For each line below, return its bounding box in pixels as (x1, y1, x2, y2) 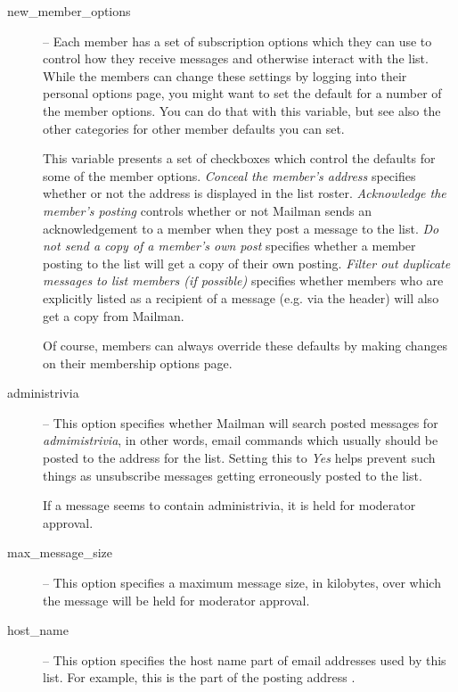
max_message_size (7, 543, 113, 562)
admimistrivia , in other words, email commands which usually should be (43, 431, 438, 449)
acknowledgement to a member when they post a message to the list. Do (43, 218, 439, 237)
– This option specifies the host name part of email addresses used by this (43, 650, 446, 669)
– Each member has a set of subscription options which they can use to (43, 31, 432, 50)
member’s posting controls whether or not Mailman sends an (43, 201, 372, 219)
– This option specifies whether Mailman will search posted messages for (43, 413, 438, 432)
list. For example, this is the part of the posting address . (43, 668, 356, 687)
